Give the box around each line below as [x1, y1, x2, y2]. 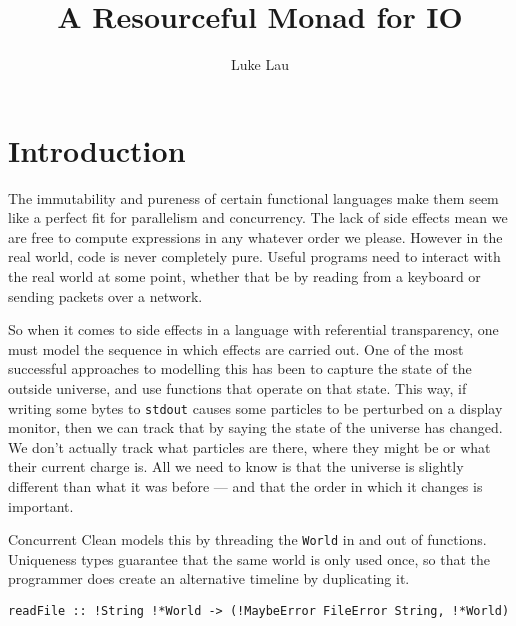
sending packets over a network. [8, 285, 203, 306]
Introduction [8, 129, 186, 170]
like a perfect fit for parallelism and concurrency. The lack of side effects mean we [8, 207, 508, 228]
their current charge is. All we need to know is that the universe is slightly [8, 456, 464, 477]
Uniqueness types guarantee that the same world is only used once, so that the [8, 548, 491, 569]
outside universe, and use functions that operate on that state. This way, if [8, 378, 467, 398]
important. [8, 495, 74, 516]
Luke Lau [231, 54, 289, 75]
